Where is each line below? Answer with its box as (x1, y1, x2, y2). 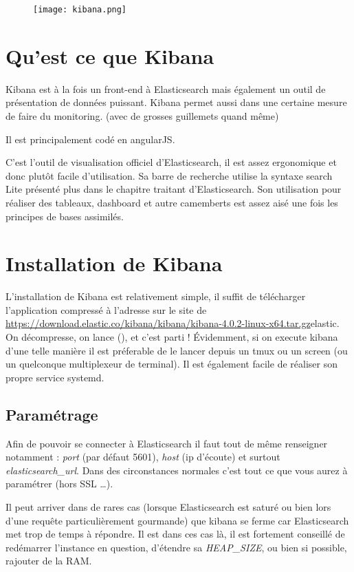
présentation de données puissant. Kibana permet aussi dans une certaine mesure (5, 95, 347, 109)
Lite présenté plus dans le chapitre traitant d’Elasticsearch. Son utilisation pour (5, 182, 342, 196)
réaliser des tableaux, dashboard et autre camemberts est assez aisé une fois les (5, 195, 338, 209)
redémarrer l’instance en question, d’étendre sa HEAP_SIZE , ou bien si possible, (5, 540, 347, 554)
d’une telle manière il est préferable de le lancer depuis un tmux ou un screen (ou (5, 343, 348, 357)
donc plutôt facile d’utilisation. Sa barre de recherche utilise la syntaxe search (5, 168, 333, 182)
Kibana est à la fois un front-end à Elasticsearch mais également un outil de (5, 81, 326, 96)
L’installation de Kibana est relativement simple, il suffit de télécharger (5, 289, 306, 304)
